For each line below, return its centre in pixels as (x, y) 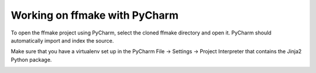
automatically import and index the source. (62, 40)
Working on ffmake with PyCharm (95, 15)
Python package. (31, 60)
